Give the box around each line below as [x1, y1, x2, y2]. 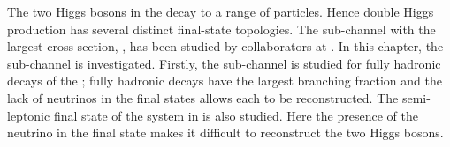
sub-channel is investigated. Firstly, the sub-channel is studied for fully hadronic [7, 54, 441, 72]
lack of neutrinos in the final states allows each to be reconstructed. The [7, 88, 399, 107]
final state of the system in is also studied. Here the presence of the [53, 106, 418, 124]
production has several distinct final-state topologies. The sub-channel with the [7, 19, 436, 38]
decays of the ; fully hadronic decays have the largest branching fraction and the [7, 71, 442, 90]
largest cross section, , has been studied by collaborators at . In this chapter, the [7, 37, 444, 55]
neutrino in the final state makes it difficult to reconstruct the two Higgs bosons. [7, 123, 444, 142]
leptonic [7, 106, 50, 124]
